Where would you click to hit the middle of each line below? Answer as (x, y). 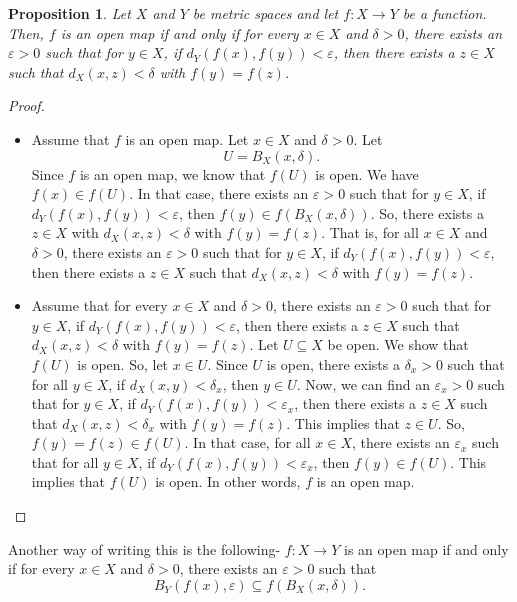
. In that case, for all (247, 442)
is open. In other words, (228, 481)
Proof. (26, 105)
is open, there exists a (333, 363)
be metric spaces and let (265, 13)
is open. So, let (123, 363)
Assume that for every (99, 305)
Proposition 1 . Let (69, 13)
